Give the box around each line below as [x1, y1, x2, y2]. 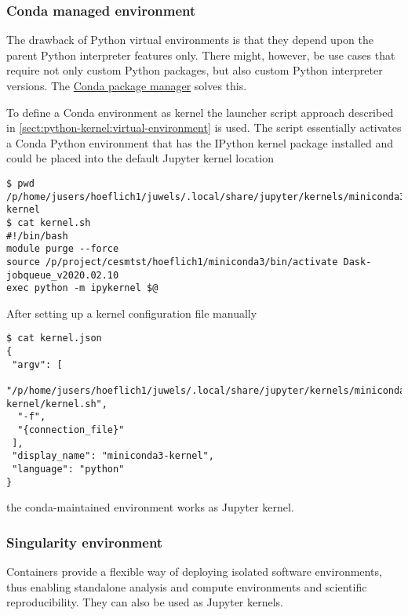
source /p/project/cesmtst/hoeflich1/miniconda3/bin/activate [6, 256, 338, 267]
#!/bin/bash [6, 230, 68, 242]
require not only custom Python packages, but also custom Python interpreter [6, 62, 383, 78]
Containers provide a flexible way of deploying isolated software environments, [6, 563, 382, 580]
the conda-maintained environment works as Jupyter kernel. [6, 499, 294, 515]
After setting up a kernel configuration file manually [6, 304, 257, 321]
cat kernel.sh [17, 217, 91, 228]
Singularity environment [6, 532, 163, 551]
